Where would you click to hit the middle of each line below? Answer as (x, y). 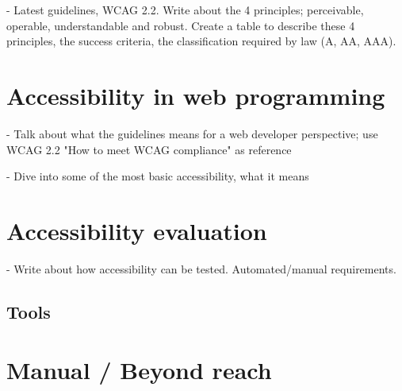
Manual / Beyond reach (139, 370)
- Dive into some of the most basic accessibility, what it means (158, 176)
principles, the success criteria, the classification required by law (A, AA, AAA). (201, 41)
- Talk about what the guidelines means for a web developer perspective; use (192, 133)
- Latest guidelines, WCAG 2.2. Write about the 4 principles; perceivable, (185, 10)
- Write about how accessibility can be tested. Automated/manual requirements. (201, 268)
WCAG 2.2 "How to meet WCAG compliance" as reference (149, 149)
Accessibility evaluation (137, 230)
